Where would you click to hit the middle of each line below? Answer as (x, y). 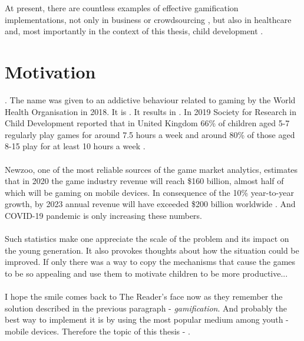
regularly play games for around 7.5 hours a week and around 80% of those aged (150, 134)
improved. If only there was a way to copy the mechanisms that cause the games (150, 262)
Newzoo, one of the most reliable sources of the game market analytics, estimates (151, 169)
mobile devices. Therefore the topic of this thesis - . (98, 331)
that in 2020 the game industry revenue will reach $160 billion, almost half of (144, 181)
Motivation (50, 72)
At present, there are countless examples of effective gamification (122, 8)
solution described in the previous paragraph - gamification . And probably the (146, 308)
